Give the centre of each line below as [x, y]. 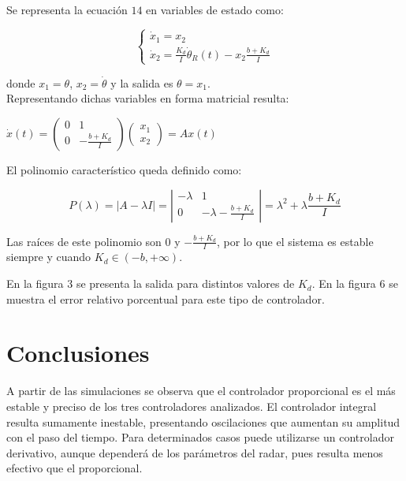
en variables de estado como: [215, 9]
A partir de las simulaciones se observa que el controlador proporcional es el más [201, 391]
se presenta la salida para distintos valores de [185, 283]
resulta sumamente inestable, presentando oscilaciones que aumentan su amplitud [203, 421]
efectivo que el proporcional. [74, 468]
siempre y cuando [49, 257]
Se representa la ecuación [67, 9]
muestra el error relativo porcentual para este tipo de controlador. [166, 298]
